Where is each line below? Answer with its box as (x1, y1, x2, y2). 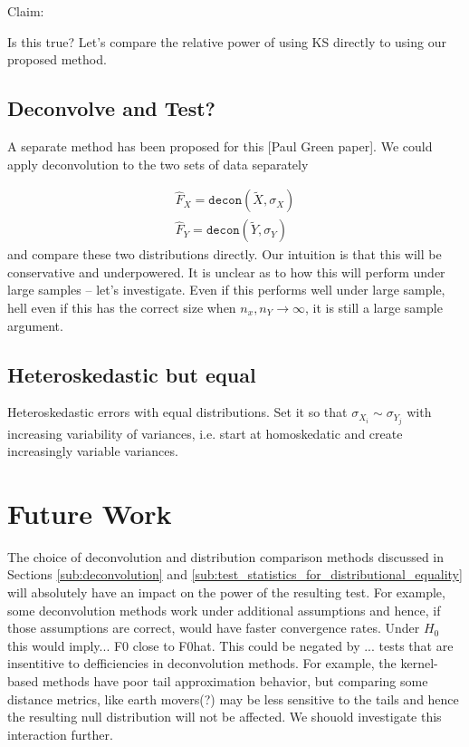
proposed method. (7, 50, 107, 69)
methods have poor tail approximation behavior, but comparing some (42, 671, 428, 690)
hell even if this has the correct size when (7, 298, 236, 317)
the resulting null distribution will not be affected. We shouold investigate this (7, 707, 442, 726)
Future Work (7, 494, 172, 531)
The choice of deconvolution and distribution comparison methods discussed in (7, 547, 445, 566)
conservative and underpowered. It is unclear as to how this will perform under (7, 262, 445, 281)
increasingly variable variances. (7, 441, 178, 461)
